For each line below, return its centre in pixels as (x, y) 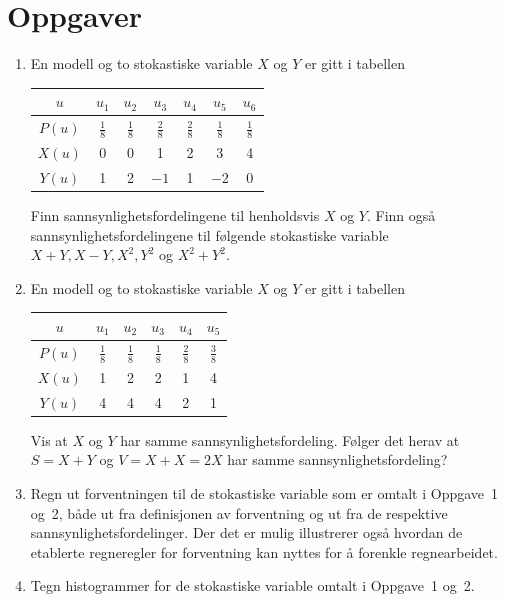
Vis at (49, 439)
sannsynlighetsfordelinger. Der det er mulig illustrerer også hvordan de (246, 532)
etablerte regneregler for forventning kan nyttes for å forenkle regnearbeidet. (264, 551)
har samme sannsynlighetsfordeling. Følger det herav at (290, 439)
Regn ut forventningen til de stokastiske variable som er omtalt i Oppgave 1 (264, 493)
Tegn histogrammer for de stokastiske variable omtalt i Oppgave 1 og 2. (252, 585)
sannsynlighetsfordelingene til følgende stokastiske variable (209, 234)
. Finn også (401, 215)
